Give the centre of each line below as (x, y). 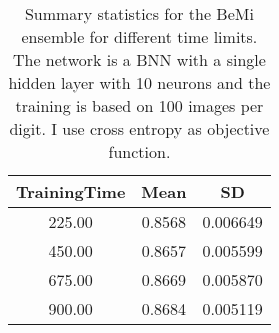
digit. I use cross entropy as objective (139, 128)
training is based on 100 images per (139, 105)
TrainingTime (71, 191)
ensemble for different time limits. (139, 36)
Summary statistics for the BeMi (139, 13)
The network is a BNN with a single (139, 59)
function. (139, 151)
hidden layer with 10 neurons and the (139, 82)
